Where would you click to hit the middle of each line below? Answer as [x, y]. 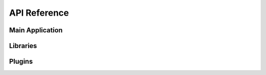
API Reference [39, 13]
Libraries [23, 46]
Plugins [21, 62]
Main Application [36, 30]
